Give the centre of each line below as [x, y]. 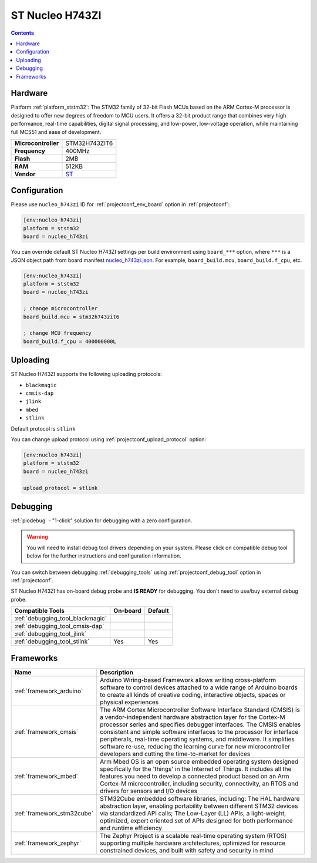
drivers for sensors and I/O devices [149, 791]
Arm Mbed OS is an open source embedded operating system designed [199, 761]
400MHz [78, 151]
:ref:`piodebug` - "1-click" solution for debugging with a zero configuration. [102, 521]
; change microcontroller [60, 309]
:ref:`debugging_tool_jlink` [50, 634]
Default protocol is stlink [43, 428]
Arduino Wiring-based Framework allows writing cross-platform [188, 680]
